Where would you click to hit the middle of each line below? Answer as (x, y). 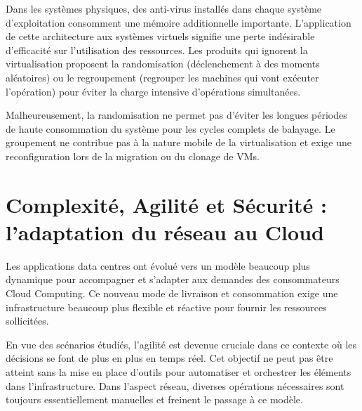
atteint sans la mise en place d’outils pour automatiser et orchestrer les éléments (179, 372)
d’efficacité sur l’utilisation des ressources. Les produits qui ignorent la (157, 50)
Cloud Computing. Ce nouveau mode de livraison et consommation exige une (172, 293)
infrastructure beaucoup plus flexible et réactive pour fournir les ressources (166, 307)
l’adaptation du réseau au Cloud (165, 231)
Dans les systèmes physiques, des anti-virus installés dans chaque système (164, 8)
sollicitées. (27, 321)
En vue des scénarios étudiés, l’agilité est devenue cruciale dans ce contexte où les (181, 344)
